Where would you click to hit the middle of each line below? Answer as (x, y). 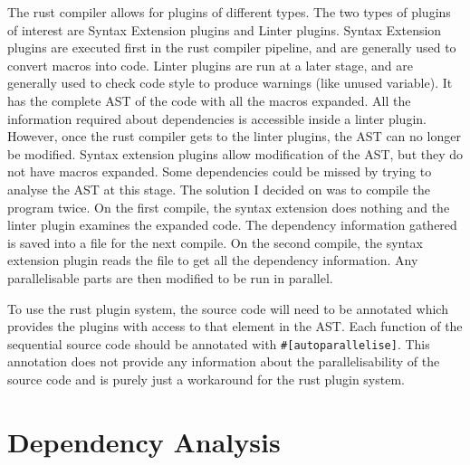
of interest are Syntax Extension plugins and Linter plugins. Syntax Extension (225, 29)
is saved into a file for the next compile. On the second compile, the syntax (215, 242)
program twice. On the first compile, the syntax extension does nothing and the (229, 207)
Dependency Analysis (144, 441)
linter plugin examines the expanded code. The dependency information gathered (232, 225)
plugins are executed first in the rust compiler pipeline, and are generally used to (232, 47)
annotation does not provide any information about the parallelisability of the (224, 361)
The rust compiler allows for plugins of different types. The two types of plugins (229, 12)
